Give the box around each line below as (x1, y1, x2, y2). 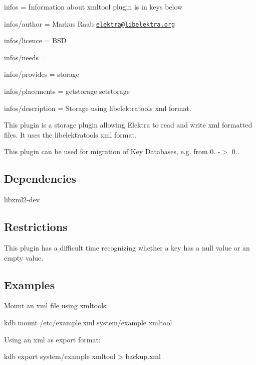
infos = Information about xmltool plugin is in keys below (4, 2, 183, 12)
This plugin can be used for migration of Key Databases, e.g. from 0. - (4, 146, 220, 157)
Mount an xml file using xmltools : (4, 300, 108, 311)
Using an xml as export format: (4, 334, 101, 344)
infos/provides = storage (4, 69, 80, 79)
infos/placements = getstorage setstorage (4, 86, 130, 96)
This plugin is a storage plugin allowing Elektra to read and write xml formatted (4, 119, 252, 130)
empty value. (4, 252, 44, 263)
